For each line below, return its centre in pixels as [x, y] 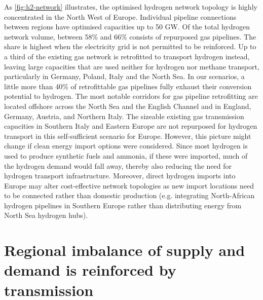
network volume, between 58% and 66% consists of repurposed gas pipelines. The [130, 36]
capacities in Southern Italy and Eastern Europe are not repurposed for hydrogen [131, 126]
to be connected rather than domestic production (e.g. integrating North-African [129, 195]
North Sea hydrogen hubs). [46, 215]
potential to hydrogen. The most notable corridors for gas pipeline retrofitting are [131, 96]
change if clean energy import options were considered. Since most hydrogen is [126, 146]
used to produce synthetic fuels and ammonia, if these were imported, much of [126, 155]
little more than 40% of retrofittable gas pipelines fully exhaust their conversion [128, 86]
